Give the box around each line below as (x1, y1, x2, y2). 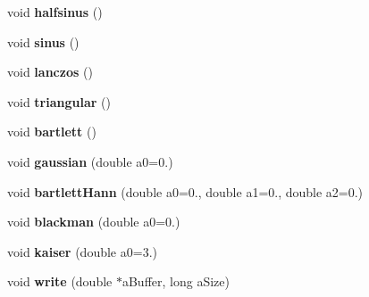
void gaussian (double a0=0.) (7, 152, 173, 170)
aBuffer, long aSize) (122, 272, 230, 291)
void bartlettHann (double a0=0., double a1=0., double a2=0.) (7, 182, 364, 201)
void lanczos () (7, 62, 93, 81)
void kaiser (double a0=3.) (7, 242, 157, 260)
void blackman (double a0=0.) (7, 212, 180, 231)
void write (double (7, 272, 113, 291)
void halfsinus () (7, 3, 103, 21)
